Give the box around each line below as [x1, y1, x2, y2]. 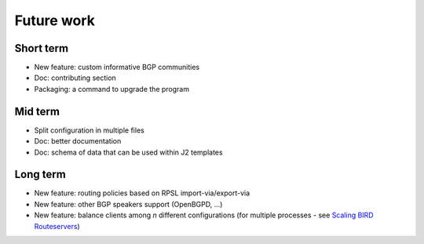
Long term [14, 168, 66, 181]
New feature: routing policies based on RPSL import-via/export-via [34, 188, 250, 198]
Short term [14, 42, 69, 55]
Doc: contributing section [34, 73, 117, 82]
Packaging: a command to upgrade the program [34, 84, 190, 93]
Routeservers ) [34, 221, 80, 231]
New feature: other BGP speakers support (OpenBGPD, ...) [34, 199, 223, 209]
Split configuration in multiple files [34, 126, 144, 135]
